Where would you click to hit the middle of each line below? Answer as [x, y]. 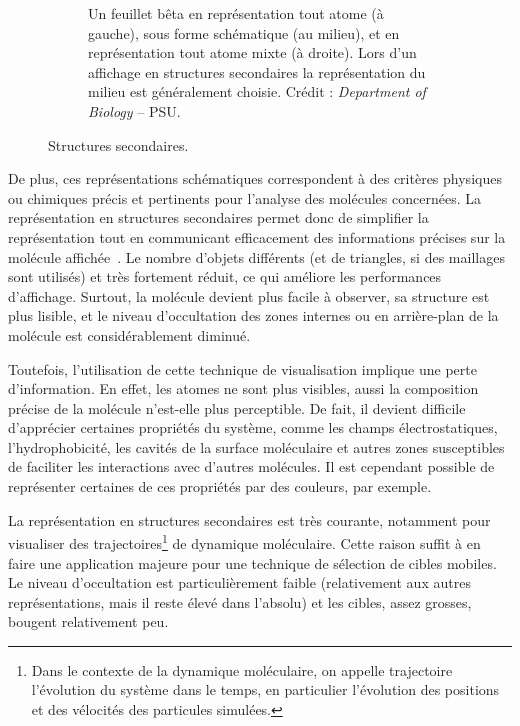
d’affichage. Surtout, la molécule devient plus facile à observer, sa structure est [249, 295]
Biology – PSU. [134, 110]
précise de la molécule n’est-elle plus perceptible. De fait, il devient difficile [237, 407]
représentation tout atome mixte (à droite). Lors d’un [252, 52]
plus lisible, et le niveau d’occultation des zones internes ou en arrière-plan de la [253, 315]
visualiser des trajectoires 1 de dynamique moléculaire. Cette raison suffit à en [244, 541]
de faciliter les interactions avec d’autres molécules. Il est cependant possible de [251, 466]
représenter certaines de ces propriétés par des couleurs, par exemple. [220, 486]
